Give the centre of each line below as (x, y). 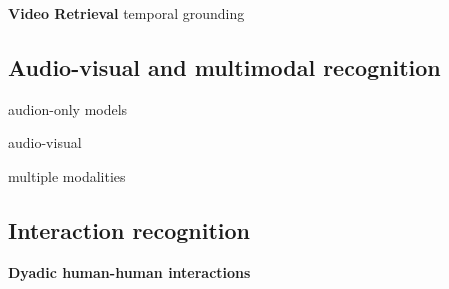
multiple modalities (67, 175)
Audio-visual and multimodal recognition (224, 66)
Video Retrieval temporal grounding (126, 13)
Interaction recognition (129, 229)
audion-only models (68, 108)
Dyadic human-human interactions (129, 271)
